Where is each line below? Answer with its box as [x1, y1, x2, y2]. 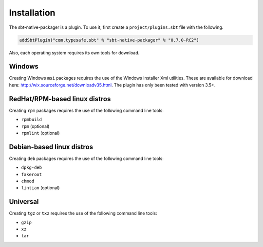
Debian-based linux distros [9, 142, 94, 151]
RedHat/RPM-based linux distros [9, 95, 111, 103]
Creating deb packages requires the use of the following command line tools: [9, 156, 164, 161]
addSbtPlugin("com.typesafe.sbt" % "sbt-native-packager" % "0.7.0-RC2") [19, 37, 199, 43]
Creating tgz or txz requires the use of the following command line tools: [9, 211, 157, 216]
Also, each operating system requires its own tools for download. [9, 50, 140, 55]
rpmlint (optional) [21, 130, 60, 136]
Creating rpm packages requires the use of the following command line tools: [9, 107, 164, 113]
